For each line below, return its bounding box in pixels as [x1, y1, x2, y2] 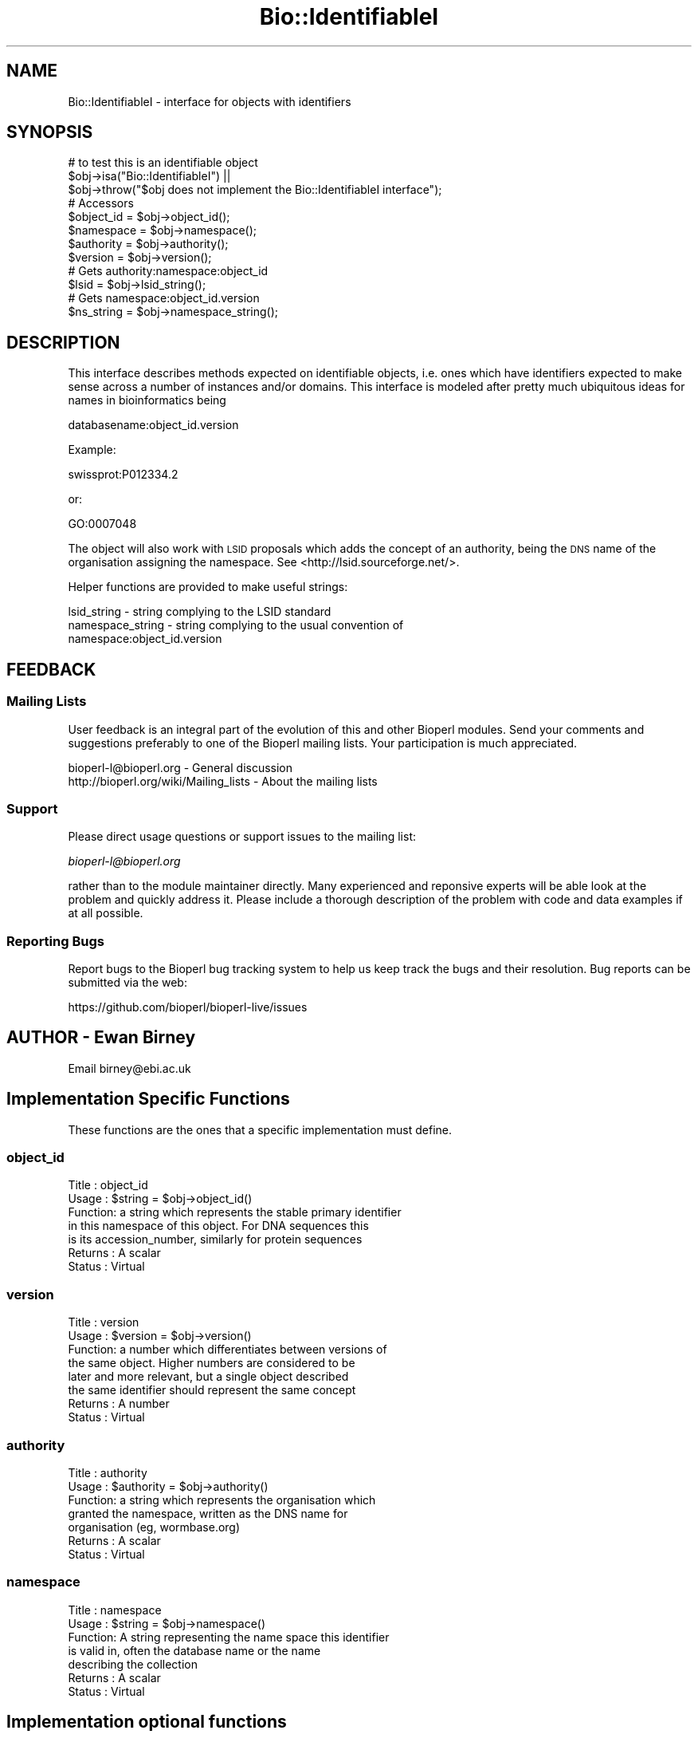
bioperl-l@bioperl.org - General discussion [68, 760, 293, 774]
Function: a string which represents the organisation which [68, 1492, 376, 1507]
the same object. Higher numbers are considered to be [68, 1356, 355, 1370]
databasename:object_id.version [68, 418, 239, 432]
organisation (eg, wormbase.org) [68, 1519, 241, 1534]
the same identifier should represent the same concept [68, 1383, 356, 1397]
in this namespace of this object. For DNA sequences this [68, 1219, 369, 1233]
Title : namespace [68, 1602, 162, 1617]
